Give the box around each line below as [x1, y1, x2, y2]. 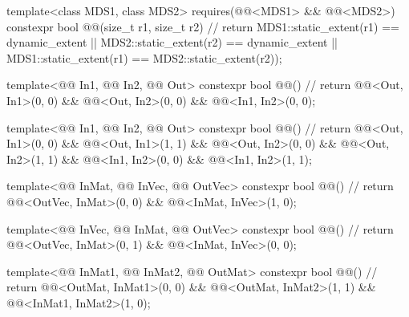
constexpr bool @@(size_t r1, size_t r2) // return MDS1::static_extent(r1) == [6, 18, 399, 35]
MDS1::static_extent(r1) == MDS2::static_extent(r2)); [6, 49, 282, 66]
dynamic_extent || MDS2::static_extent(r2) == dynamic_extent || [6, 34, 338, 51]
